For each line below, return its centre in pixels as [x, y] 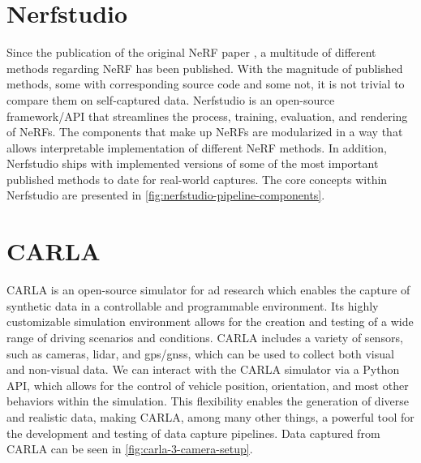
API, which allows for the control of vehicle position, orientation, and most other [208, 385]
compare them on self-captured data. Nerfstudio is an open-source [171, 99]
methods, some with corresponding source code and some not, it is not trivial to [206, 84]
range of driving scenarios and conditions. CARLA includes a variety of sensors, [205, 337]
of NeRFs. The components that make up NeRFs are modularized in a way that [205, 132]
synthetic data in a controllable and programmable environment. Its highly [193, 305]
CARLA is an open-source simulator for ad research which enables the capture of [208, 290]
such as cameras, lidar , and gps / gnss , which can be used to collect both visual [200, 353]
